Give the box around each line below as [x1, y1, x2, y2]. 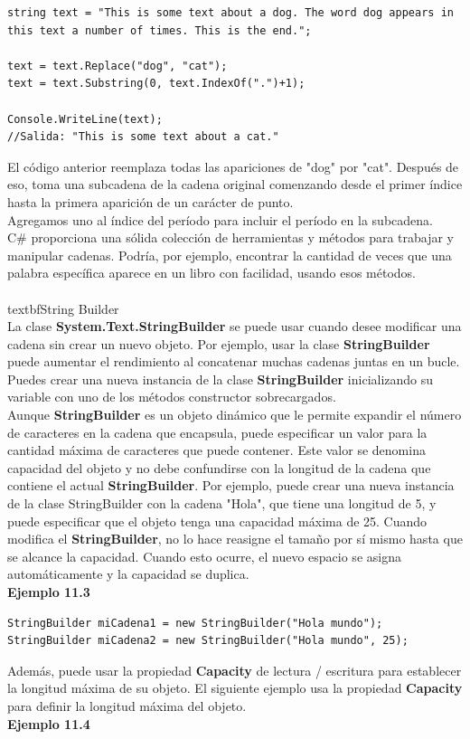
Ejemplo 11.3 [7, 583, 90, 601]
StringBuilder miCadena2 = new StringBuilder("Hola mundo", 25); [7, 634, 409, 648]
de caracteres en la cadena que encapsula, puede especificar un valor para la [7, 422, 428, 441]
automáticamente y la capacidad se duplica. [7, 564, 249, 583]
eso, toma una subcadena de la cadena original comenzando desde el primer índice [7, 175, 463, 194]
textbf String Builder [7, 298, 119, 317]
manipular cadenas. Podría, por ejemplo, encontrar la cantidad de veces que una [7, 245, 452, 264]
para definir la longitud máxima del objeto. [7, 696, 247, 715]
